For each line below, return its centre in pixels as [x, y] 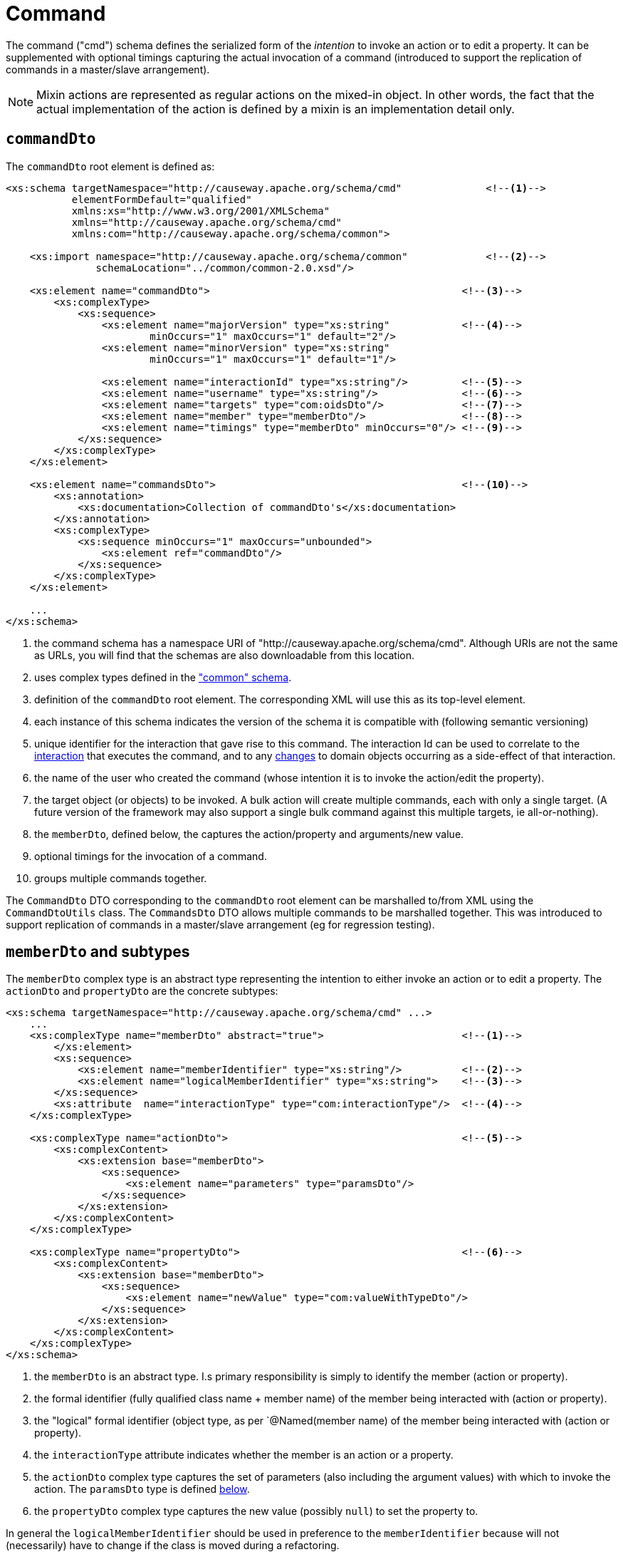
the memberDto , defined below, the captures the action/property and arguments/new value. [249, 834]
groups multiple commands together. [121, 878]
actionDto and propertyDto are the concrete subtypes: [142, 991]
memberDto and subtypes [98, 952]
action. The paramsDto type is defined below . [142, 1489]
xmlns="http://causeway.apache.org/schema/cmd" [207, 222]
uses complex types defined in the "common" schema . [163, 677]
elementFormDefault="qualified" [162, 199]
